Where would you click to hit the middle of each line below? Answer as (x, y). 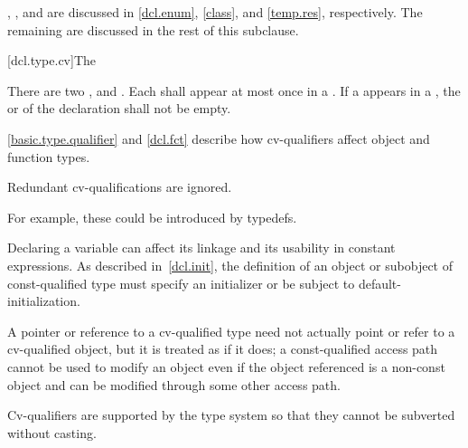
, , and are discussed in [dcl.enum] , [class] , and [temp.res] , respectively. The (215, 12)
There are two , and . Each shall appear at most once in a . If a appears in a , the (234, 90)
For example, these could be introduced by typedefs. (152, 217)
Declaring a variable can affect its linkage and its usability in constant (201, 248)
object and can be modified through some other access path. (174, 384)
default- (379, 283)
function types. (49, 156)
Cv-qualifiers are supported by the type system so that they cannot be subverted (231, 415)
